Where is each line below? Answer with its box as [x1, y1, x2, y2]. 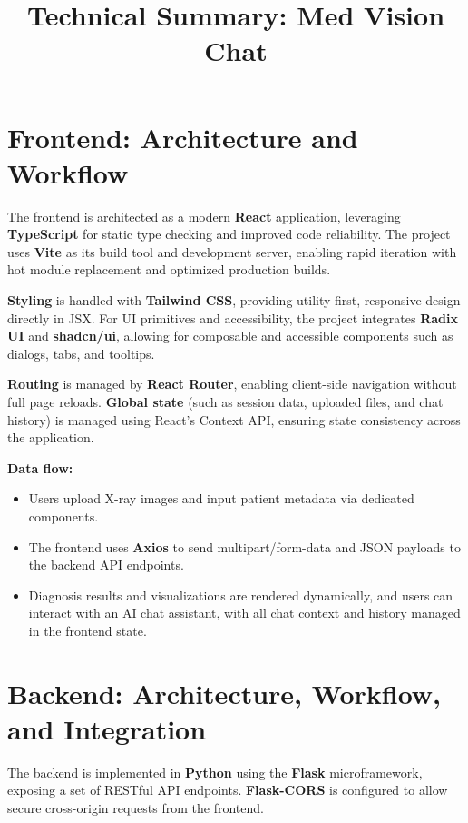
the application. [7, 428, 94, 447]
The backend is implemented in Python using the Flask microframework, [7, 762, 423, 781]
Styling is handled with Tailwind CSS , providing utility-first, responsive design [7, 291, 461, 310]
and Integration [7, 709, 207, 747]
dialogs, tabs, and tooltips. [7, 343, 155, 362]
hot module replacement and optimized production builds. [7, 260, 331, 279]
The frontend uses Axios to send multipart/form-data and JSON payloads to [28, 537, 461, 556]
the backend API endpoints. [28, 555, 184, 574]
